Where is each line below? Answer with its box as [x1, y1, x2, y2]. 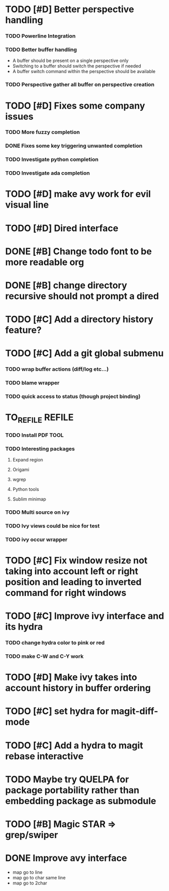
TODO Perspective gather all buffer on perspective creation [5, 81, 155, 88]
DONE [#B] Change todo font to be [5, 245, 152, 257]
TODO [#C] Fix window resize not [5, 555, 148, 567]
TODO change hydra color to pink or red [5, 639, 105, 646]
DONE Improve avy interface [5, 852, 128, 864]
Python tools [12, 486, 39, 492]
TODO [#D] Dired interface [5, 222, 119, 234]
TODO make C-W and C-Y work [5, 653, 84, 660]
